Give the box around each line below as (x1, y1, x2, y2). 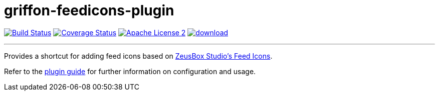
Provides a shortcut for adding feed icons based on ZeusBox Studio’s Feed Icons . (4, 51, 273, 60)
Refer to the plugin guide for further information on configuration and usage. (4, 67, 256, 76)
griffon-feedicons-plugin (4, 2, 174, 19)
